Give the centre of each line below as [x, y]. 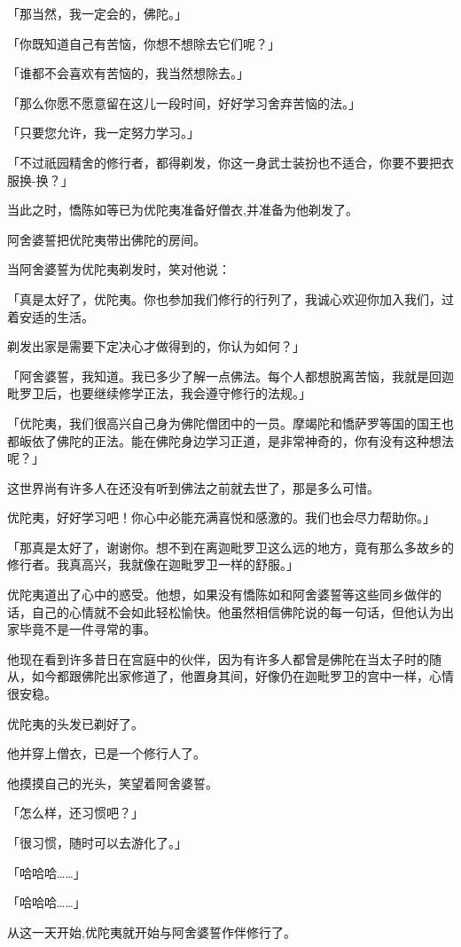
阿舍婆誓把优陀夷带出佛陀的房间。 [106, 239]
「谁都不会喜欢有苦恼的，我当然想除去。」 [128, 73]
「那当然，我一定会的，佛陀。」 [97, 13]
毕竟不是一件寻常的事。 [87, 629]
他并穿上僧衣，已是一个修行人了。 [106, 753]
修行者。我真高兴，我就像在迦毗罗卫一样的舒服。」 [153, 564]
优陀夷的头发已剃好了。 [75, 723]
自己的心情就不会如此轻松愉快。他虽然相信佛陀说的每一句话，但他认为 [236, 611]
